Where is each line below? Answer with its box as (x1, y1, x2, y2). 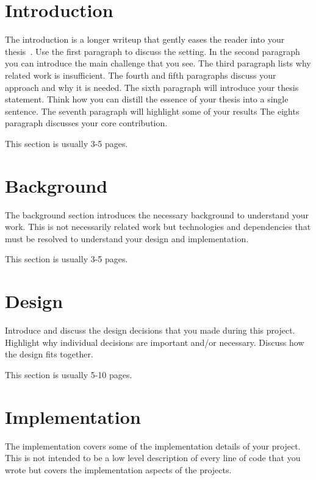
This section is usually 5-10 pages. (5, 368, 132, 381)
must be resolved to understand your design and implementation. (5, 232, 249, 245)
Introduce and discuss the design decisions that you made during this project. (5, 324, 295, 337)
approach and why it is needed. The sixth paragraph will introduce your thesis (5, 81, 299, 93)
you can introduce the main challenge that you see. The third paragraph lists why (5, 57, 311, 70)
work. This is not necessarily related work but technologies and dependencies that (5, 220, 311, 233)
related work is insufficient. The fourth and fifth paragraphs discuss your (5, 68, 276, 81)
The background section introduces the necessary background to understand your (5, 208, 309, 221)
